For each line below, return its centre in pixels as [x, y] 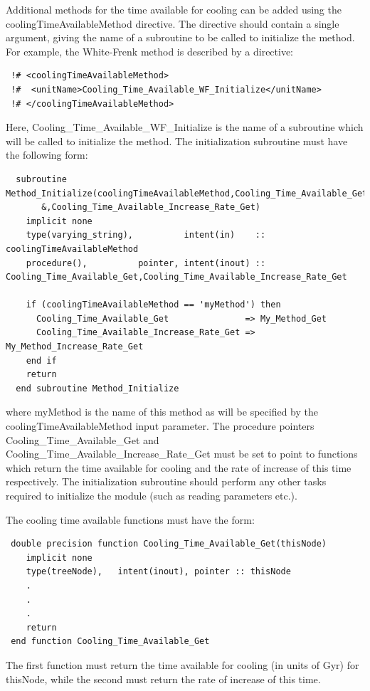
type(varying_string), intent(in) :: [146, 235]
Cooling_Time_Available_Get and [83, 439]
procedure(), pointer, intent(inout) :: [146, 263]
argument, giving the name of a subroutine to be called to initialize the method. [180, 37]
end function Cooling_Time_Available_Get [110, 642]
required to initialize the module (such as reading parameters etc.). [152, 495]
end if [41, 360]
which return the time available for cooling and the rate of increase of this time [179, 467]
